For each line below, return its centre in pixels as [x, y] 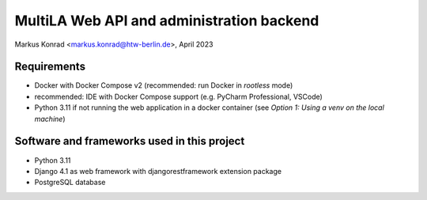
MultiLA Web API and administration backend [167, 21]
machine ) [50, 119]
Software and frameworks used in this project [130, 141]
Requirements [50, 67]
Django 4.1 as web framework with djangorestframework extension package [158, 171]
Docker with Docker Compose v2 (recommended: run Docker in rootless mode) [164, 85]
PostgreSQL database [70, 183]
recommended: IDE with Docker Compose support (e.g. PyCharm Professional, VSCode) [179, 96]
